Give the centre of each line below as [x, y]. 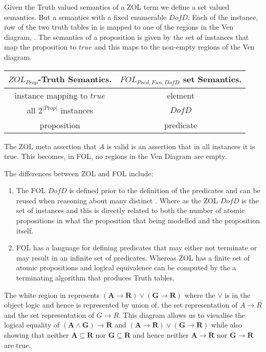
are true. [18, 345]
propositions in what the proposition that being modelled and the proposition [138, 220]
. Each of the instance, [223, 17]
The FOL [31, 190]
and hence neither [161, 335]
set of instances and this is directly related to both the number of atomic [130, 210]
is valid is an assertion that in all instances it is [181, 146]
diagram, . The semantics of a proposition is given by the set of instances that [127, 37]
